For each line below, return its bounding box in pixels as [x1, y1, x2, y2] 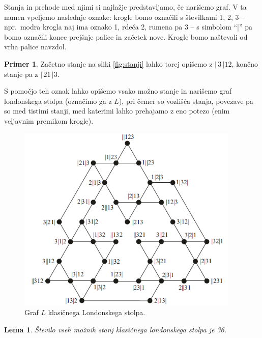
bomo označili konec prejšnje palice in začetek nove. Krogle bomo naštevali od [4, 31, 248, 42]
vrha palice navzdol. [4, 41, 67, 52]
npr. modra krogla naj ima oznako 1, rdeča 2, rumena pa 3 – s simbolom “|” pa [4, 21, 253, 32]
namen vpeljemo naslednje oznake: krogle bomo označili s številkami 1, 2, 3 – [4, 11, 245, 22]
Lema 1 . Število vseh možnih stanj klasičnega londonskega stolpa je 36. [4, 324, 227, 334]
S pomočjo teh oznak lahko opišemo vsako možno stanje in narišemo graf [4, 86, 232, 96]
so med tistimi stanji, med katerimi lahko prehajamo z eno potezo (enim [4, 105, 230, 116]
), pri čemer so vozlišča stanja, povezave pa [119, 95, 253, 106]
